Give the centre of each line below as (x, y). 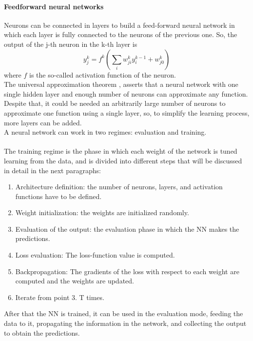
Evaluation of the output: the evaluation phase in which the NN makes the (127, 229)
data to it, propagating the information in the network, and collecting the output (125, 323)
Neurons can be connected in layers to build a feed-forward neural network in (119, 25)
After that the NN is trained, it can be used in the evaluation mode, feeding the (124, 313)
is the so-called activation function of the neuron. (103, 74)
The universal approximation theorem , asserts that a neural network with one (121, 84)
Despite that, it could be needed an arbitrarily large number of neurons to (115, 103)
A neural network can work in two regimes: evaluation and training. (105, 132)
